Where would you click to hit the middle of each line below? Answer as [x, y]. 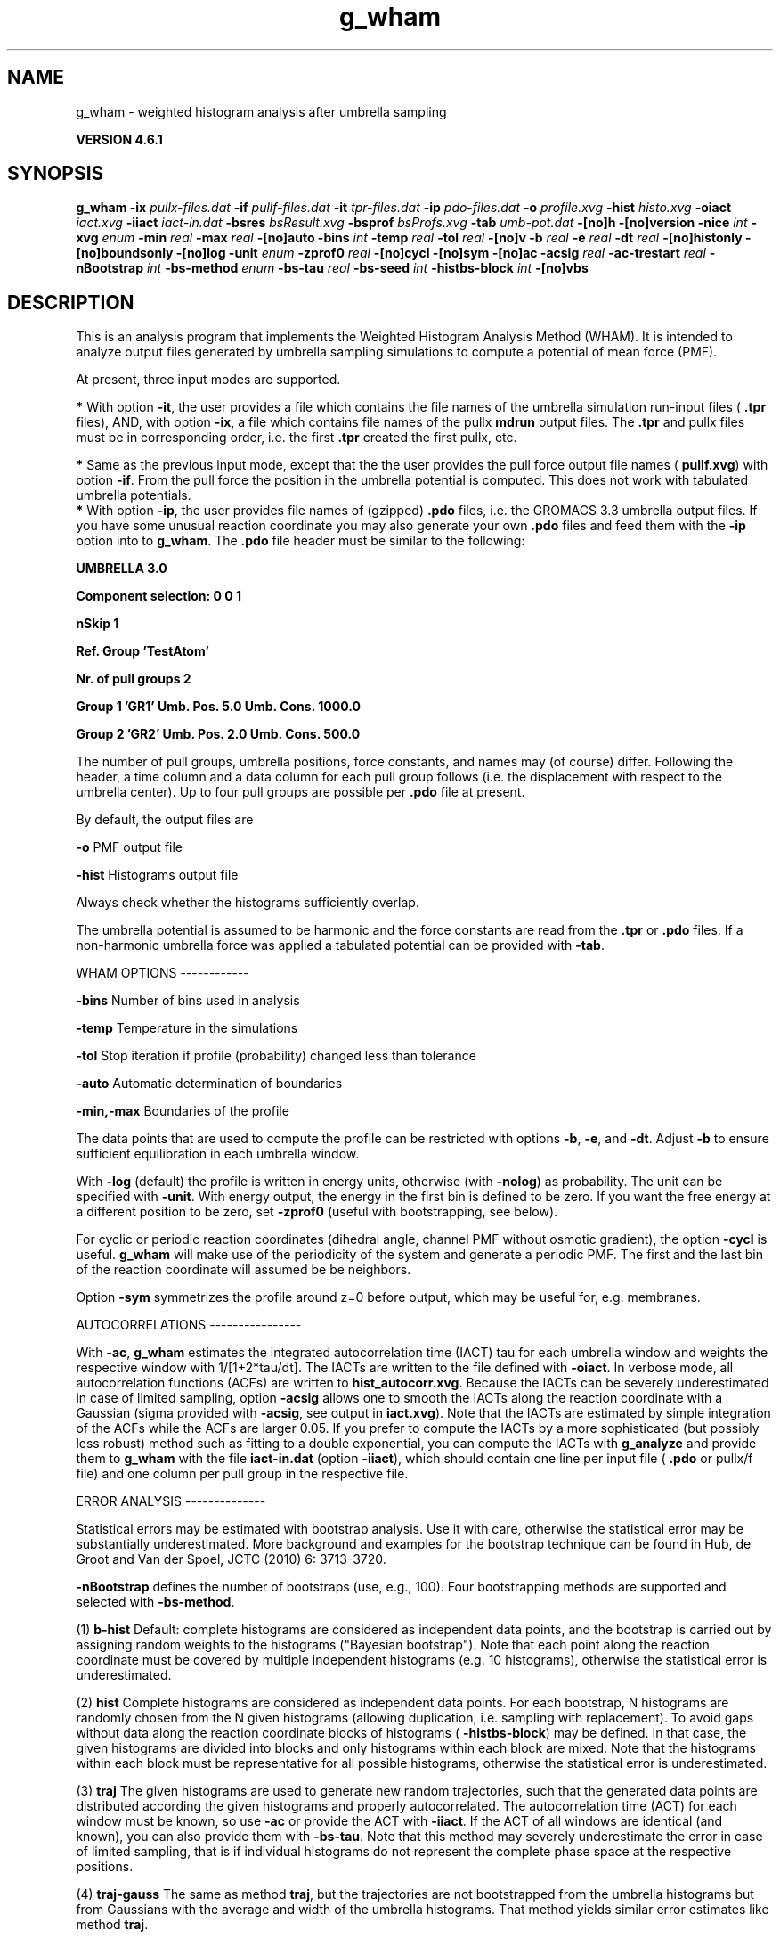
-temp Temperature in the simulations [187, 1028]
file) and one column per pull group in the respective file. [242, 1474]
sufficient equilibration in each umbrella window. [218, 1154]
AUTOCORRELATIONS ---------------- [189, 1325]
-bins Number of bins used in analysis [188, 1001]
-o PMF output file [130, 847]
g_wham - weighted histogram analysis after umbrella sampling [261, 111]
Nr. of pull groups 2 [134, 679]
